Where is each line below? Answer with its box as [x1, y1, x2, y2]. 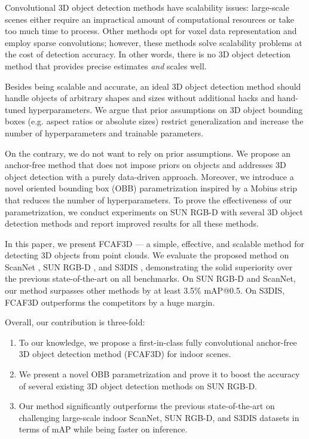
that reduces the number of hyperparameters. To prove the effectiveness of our [5, 193, 292, 206]
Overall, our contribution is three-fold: [5, 316, 145, 328]
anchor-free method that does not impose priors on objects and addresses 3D [5, 158, 286, 171]
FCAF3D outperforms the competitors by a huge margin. [5, 295, 215, 308]
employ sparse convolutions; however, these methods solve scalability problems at [5, 36, 302, 48]
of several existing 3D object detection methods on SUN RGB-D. [19, 379, 257, 392]
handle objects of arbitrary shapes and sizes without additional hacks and [5, 92, 275, 104]
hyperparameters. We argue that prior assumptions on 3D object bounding [28, 103, 303, 115]
